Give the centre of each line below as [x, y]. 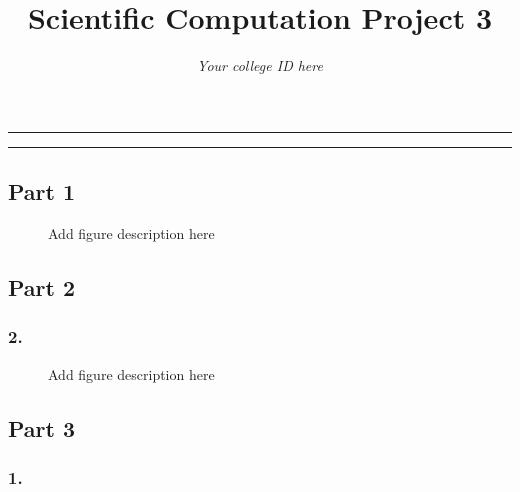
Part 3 [42, 427]
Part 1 [42, 191]
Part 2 [42, 286]
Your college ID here [260, 65]
